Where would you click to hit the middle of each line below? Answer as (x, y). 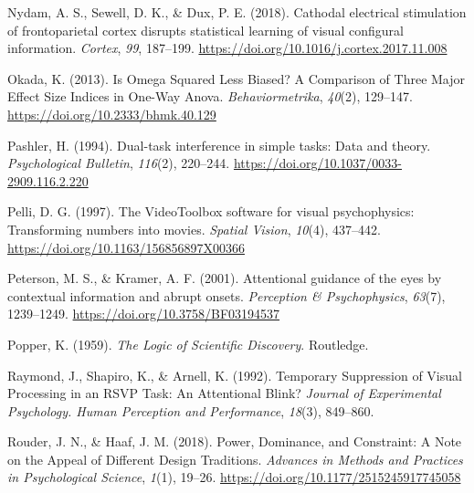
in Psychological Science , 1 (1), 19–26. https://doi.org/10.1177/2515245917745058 (234, 477)
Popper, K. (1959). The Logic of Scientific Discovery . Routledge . (188, 344)
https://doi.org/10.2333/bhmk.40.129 (112, 114)
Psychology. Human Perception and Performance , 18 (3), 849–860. (191, 410)
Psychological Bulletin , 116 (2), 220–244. (119, 163)
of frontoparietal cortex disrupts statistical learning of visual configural (205, 30)
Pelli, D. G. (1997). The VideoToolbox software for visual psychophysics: (211, 211)
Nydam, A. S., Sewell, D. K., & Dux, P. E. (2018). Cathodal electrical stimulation (237, 12)
